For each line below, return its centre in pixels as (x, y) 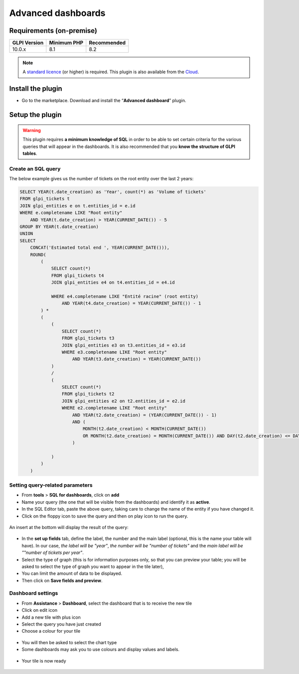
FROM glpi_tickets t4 (77, 275)
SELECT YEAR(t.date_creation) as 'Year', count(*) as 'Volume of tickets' (113, 192)
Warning (32, 130)
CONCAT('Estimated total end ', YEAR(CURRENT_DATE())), (100, 248)
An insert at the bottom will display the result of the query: (69, 527)
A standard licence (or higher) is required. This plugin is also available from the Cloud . (111, 72)
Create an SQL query (35, 168)
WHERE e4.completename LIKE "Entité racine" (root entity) (125, 296)
